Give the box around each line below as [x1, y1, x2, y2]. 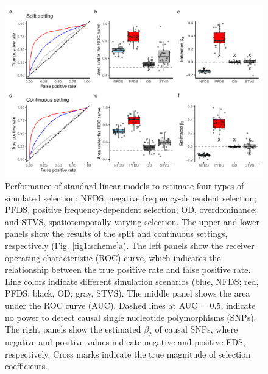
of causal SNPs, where [155, 323, 238, 336]
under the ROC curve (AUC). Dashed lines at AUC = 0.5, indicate [5, 298, 256, 311]
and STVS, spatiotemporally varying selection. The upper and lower [5, 215, 260, 228]
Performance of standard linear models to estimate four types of [5, 179, 244, 192]
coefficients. [5, 359, 48, 372]
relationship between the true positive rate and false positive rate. [5, 263, 251, 276]
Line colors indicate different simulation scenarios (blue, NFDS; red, [5, 275, 259, 287]
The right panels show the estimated [5, 323, 141, 336]
